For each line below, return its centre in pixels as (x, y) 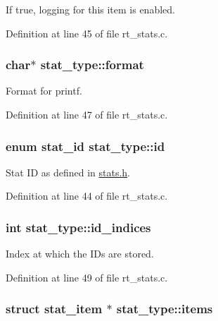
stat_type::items (165, 309)
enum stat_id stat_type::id (85, 146)
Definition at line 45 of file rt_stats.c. (87, 33)
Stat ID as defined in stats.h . (68, 172)
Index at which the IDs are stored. (80, 254)
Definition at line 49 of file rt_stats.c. (87, 277)
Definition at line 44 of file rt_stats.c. (87, 196)
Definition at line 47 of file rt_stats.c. (87, 114)
